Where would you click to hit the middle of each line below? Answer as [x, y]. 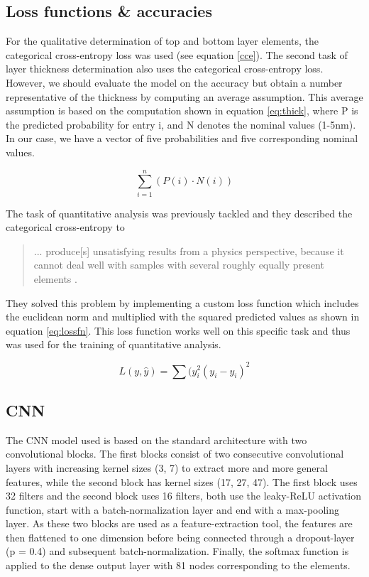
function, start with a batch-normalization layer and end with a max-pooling [173, 509]
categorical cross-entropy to [65, 227]
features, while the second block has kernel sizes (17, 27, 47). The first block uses [182, 481]
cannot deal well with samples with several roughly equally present [179, 265]
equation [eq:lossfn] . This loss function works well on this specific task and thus [178, 330]
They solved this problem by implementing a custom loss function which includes [182, 302]
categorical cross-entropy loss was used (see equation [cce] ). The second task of [177, 54]
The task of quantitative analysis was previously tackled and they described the [179, 213]
